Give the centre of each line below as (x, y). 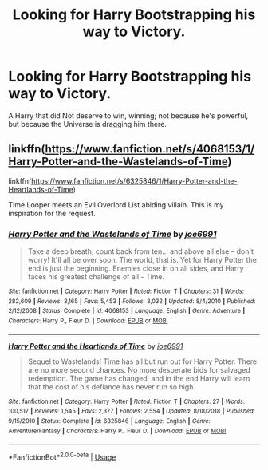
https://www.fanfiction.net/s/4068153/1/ (150, 149)
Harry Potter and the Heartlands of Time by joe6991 (96, 346)
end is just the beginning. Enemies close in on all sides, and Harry (136, 268)
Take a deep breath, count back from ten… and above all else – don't (140, 251)
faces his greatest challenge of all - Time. (96, 277)
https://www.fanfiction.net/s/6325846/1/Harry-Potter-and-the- (134, 180)
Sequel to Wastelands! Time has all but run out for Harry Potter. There (142, 361)
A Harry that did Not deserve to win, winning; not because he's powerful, (128, 115)
